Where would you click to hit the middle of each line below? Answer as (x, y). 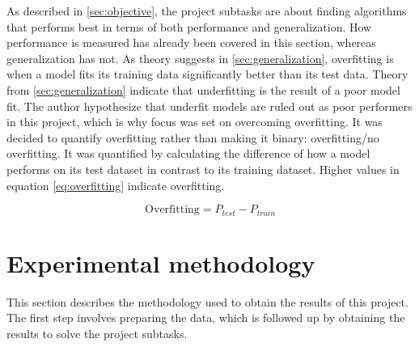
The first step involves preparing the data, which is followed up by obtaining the (206, 317)
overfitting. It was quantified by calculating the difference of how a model (188, 153)
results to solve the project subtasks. (97, 333)
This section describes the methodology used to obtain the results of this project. (207, 301)
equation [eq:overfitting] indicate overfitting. (116, 185)
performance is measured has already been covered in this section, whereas (191, 42)
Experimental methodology (161, 262)
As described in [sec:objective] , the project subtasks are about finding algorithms (207, 11)
